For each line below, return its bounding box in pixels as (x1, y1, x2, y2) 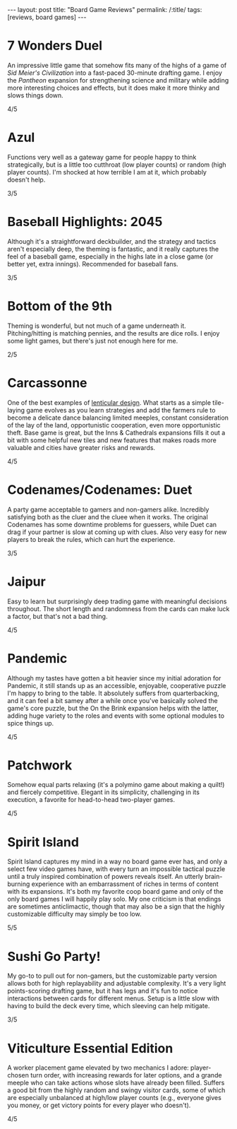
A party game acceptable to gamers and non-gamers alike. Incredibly (7, 505, 209, 514)
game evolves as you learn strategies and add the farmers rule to (26, 406, 216, 414)
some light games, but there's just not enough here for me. (7, 336, 178, 345)
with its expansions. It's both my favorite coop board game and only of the (7, 887, 224, 896)
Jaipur (7, 574, 46, 589)
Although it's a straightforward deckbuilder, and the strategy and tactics (7, 237, 217, 245)
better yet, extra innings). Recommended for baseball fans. (7, 259, 178, 268)
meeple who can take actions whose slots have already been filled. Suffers (7, 1079, 225, 1087)
